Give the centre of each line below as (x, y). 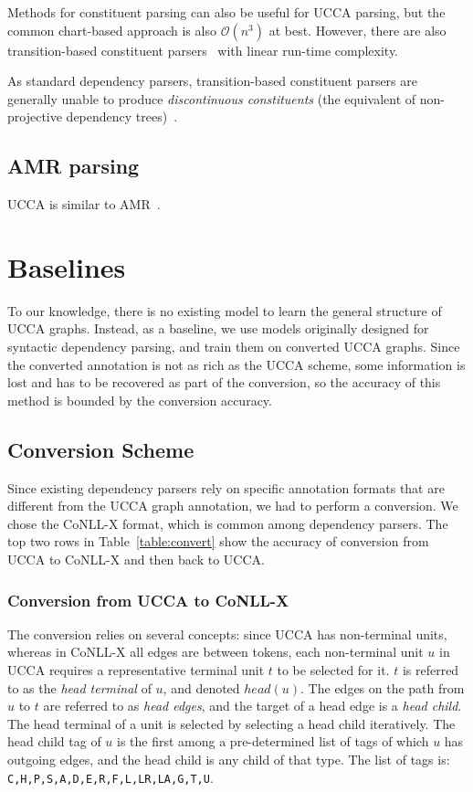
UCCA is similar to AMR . (84, 204)
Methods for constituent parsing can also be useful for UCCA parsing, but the (226, 12)
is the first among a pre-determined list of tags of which (273, 741)
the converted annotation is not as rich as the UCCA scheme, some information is (236, 364)
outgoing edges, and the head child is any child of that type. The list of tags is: (229, 759)
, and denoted (201, 687)
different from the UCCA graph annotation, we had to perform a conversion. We (233, 506)
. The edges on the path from (383, 687)
